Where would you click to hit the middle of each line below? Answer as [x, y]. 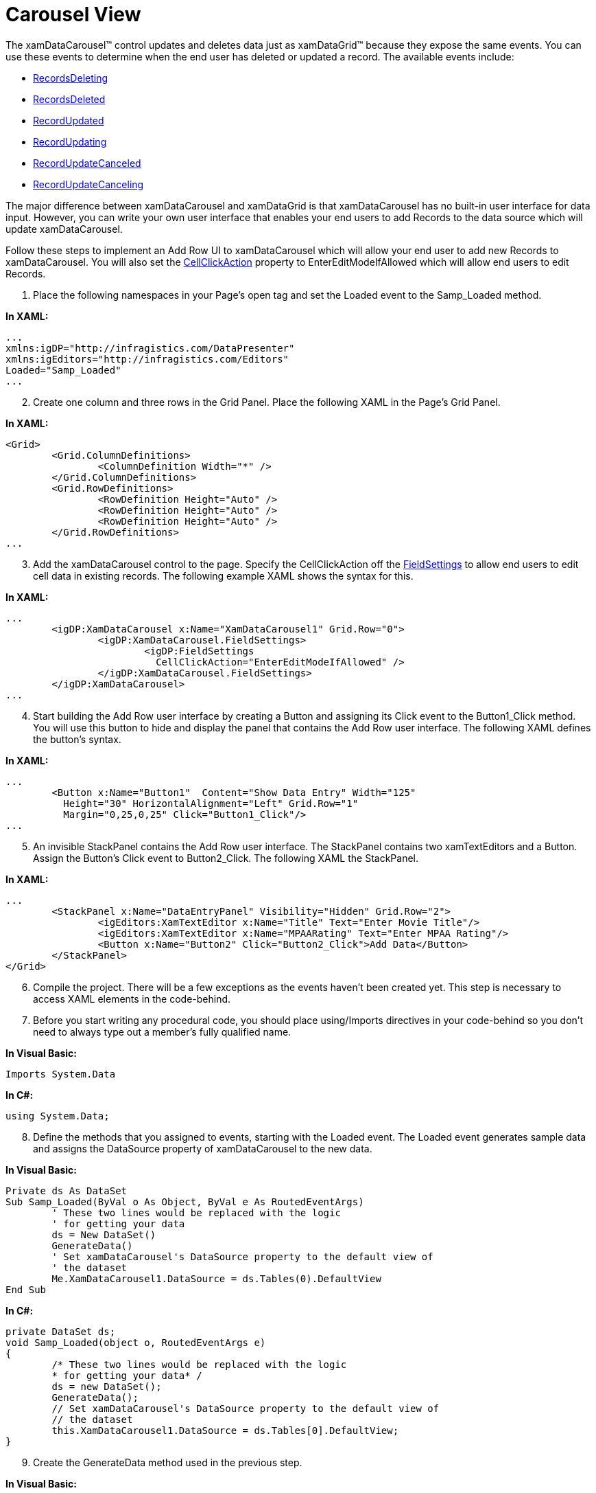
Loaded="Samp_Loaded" [63, 370]
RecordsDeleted [69, 99]
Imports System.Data [61, 1074]
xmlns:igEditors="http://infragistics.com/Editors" [147, 359]
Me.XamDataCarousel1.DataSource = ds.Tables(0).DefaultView [216, 1278]
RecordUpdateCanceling [88, 184]
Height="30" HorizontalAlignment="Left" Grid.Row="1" [211, 803]
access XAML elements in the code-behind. [132, 999]
